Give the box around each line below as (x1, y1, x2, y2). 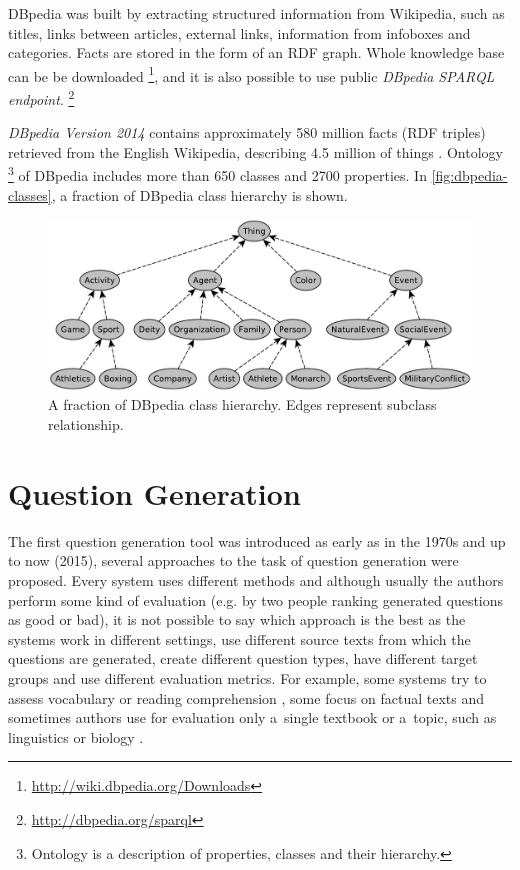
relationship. (48, 414, 124, 435)
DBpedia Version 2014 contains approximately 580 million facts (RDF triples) (8, 122, 486, 143)
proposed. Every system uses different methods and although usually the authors (8, 569, 504, 590)
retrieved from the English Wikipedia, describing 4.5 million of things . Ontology (8, 141, 503, 162)
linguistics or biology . (8, 726, 144, 747)
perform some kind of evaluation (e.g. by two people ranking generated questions (8, 589, 504, 610)
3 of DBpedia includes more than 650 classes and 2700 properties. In (8, 162, 427, 186)
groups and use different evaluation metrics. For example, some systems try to (8, 667, 487, 688)
